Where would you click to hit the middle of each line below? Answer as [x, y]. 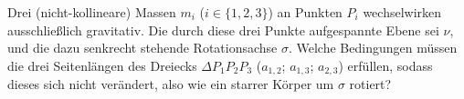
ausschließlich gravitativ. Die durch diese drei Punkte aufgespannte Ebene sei [223, 30]
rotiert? [370, 84]
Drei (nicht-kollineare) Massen [92, 12]
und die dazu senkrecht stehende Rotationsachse [142, 48]
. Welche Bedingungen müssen [373, 48]
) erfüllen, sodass [385, 65]
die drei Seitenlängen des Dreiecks [102, 65]
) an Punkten [305, 12]
